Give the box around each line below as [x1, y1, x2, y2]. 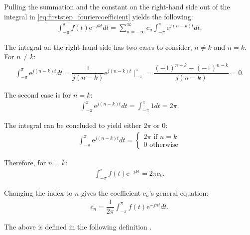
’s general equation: [149, 187, 209, 198]
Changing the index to [4, 187, 73, 198]
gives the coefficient [81, 187, 141, 198]
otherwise [149, 141, 178, 149]
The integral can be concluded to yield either [4, 120, 141, 130]
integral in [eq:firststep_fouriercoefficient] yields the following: [4, 11, 193, 21]
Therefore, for [4, 157, 46, 167]
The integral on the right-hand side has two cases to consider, [4, 41, 192, 52]
